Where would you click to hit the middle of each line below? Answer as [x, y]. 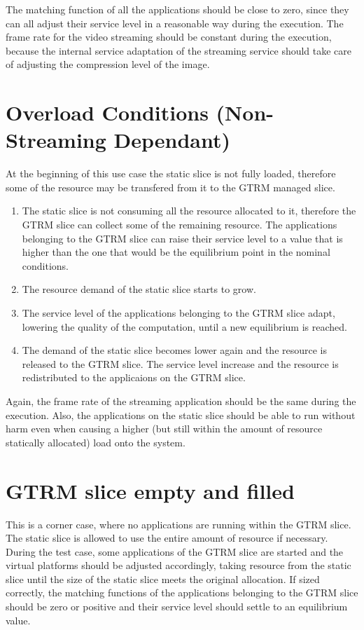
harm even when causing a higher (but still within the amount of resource [164, 429]
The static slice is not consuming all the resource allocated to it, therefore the [189, 211]
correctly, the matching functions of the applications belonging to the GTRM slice [182, 593]
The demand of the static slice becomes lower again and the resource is [174, 350]
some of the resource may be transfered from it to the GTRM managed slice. [170, 187]
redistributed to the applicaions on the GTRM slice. [134, 377]
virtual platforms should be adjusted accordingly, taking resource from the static [178, 565]
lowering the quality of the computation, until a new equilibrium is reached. [184, 326]
